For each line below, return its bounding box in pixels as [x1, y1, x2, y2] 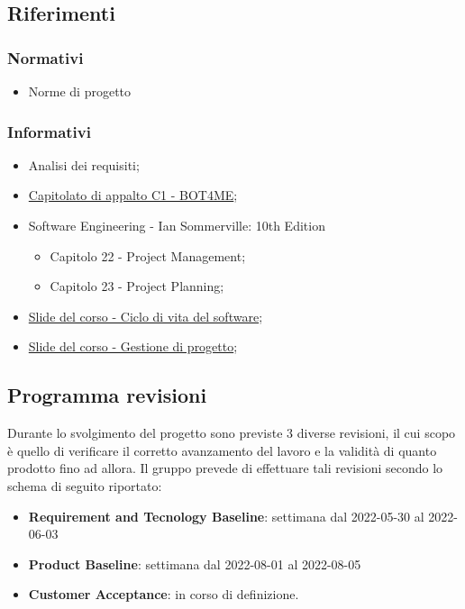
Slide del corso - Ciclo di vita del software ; [28, 306, 263, 325]
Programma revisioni [7, 381, 207, 409]
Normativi [7, 46, 84, 68]
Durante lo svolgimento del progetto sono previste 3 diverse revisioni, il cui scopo [7, 423, 456, 442]
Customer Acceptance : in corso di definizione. [28, 585, 299, 604]
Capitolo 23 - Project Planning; [50, 277, 224, 295]
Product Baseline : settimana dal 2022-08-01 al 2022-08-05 [28, 554, 361, 573]
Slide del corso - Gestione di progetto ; [28, 337, 238, 356]
